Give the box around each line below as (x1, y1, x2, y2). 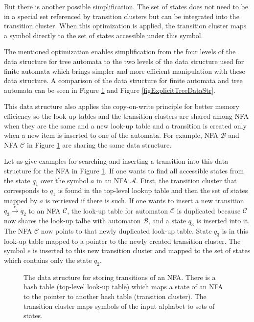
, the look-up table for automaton (67, 205, 168, 215)
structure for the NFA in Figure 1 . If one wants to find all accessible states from (4, 165, 244, 175)
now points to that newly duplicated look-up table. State (41, 226, 212, 236)
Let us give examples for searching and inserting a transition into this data (4, 156, 229, 166)
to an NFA (28, 205, 61, 215)
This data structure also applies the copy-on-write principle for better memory (4, 101, 239, 111)
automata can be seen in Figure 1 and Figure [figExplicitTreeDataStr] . (4, 85, 215, 95)
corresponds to (4, 185, 48, 195)
